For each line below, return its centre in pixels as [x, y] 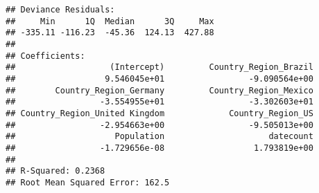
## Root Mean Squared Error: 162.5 [88, 182]
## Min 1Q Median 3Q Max [110, 21]
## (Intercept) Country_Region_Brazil [159, 67]
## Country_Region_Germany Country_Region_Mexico [159, 90]
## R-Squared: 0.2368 [55, 171]
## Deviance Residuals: [60, 10]
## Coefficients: [45, 56]
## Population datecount [159, 137]
